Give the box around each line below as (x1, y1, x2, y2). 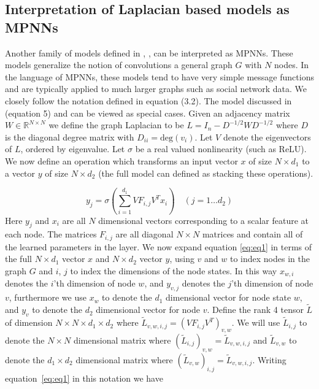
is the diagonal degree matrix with (5, 130, 134, 143)
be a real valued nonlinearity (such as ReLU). (135, 142, 307, 155)
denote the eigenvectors (223, 130, 311, 143)
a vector (5, 166, 36, 179)
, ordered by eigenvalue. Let (20, 142, 125, 155)
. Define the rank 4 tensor (207, 303, 304, 316)
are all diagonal (115, 228, 174, 241)
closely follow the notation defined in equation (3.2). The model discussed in (5, 94, 292, 107)
